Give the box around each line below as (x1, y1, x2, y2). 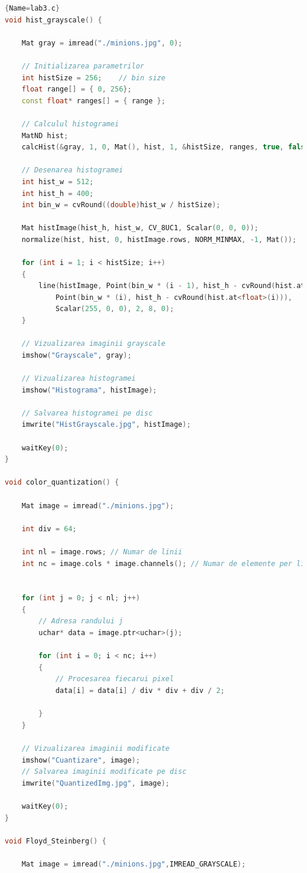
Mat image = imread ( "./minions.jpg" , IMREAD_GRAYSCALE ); (21, 859, 246, 868)
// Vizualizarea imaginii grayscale (21, 339, 166, 348)
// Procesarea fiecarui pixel (55, 675, 174, 684)
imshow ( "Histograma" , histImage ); (21, 385, 157, 394)
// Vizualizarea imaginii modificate (21, 744, 170, 753)
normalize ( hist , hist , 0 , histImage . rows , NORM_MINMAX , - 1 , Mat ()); (21, 235, 297, 244)
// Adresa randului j (38, 617, 123, 626)
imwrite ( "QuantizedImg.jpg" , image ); (21, 779, 170, 787)
